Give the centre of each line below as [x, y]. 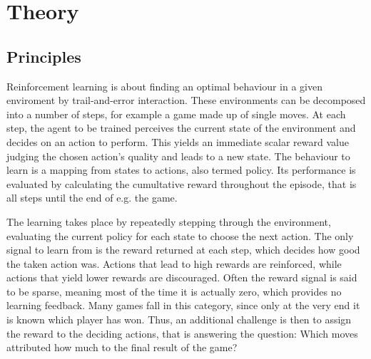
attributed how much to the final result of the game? [122, 347]
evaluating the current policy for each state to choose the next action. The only [180, 235]
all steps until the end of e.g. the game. [92, 198]
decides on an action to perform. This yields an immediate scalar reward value [178, 141]
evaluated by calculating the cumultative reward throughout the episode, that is [182, 183]
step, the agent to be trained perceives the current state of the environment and [181, 128]
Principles [44, 56]
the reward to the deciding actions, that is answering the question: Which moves [182, 333]
